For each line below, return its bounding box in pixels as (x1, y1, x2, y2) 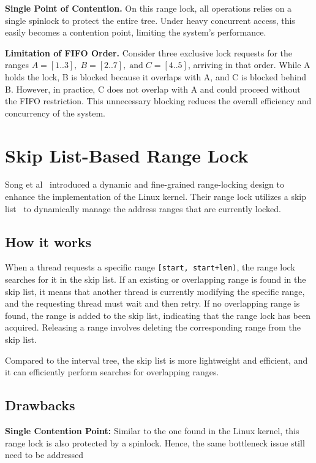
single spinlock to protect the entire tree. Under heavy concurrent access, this (5, 13, 295, 26)
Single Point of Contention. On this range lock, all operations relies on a (5, 2, 292, 14)
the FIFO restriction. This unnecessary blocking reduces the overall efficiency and (5, 94, 312, 107)
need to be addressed (5, 448, 84, 461)
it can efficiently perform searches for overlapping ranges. (5, 365, 219, 378)
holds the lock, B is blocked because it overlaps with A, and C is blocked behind (5, 70, 307, 83)
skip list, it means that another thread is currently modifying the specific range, (5, 285, 305, 297)
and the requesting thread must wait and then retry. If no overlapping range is (5, 297, 300, 310)
